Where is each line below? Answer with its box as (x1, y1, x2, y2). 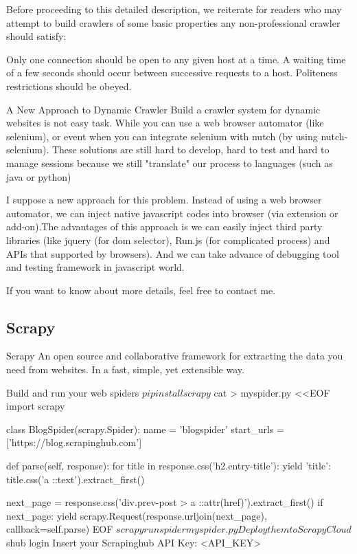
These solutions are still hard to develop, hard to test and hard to (51, 142, 330, 157)
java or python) (6, 169, 71, 184)
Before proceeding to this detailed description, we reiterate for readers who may (6, 2, 342, 16)
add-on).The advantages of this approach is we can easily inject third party (6, 219, 323, 234)
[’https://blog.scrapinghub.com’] (6, 435, 142, 450)
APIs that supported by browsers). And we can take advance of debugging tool (6, 246, 339, 261)
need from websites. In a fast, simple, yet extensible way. (6, 362, 244, 377)
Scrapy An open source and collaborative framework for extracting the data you (6, 348, 343, 363)
